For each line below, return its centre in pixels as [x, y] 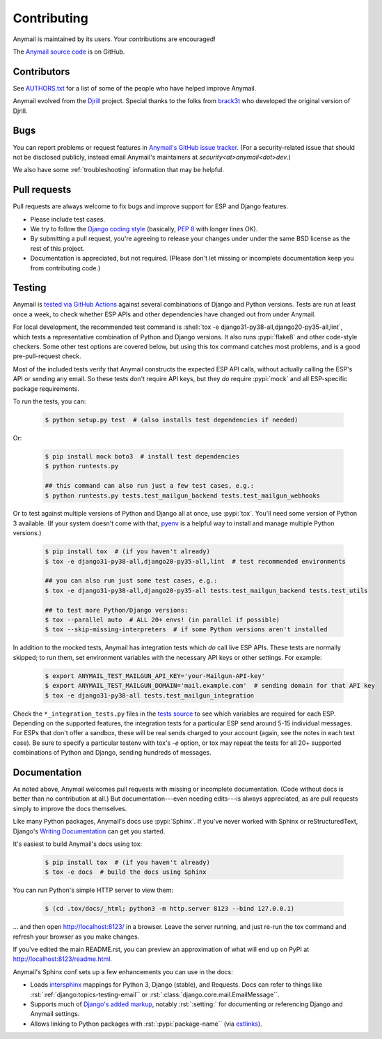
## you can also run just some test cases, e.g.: [131, 581]
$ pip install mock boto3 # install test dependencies [142, 456]
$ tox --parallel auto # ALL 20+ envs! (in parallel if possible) [162, 619]
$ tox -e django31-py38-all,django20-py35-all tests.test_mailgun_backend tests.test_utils [206, 590]
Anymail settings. [55, 1014]
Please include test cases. [68, 219]
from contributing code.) [65, 268]
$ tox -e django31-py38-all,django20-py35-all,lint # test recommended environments [195, 561]
